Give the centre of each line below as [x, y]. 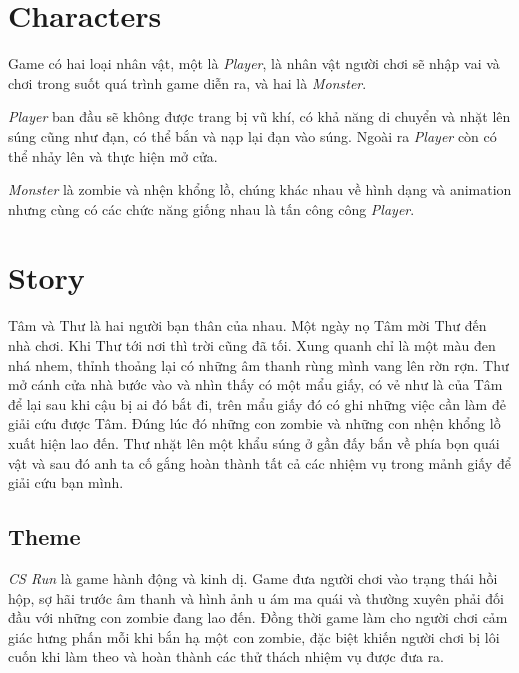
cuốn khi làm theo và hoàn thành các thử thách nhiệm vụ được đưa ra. [226, 656]
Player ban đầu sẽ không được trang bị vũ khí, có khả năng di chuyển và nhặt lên [259, 116]
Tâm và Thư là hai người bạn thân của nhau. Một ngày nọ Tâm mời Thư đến [247, 325]
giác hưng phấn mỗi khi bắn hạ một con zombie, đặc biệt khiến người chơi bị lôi [254, 636]
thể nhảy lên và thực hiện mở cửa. [113, 155]
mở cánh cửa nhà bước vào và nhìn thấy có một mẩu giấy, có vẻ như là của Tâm [255, 384]
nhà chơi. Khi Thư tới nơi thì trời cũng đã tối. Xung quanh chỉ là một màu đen [252, 345]
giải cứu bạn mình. [66, 482]
